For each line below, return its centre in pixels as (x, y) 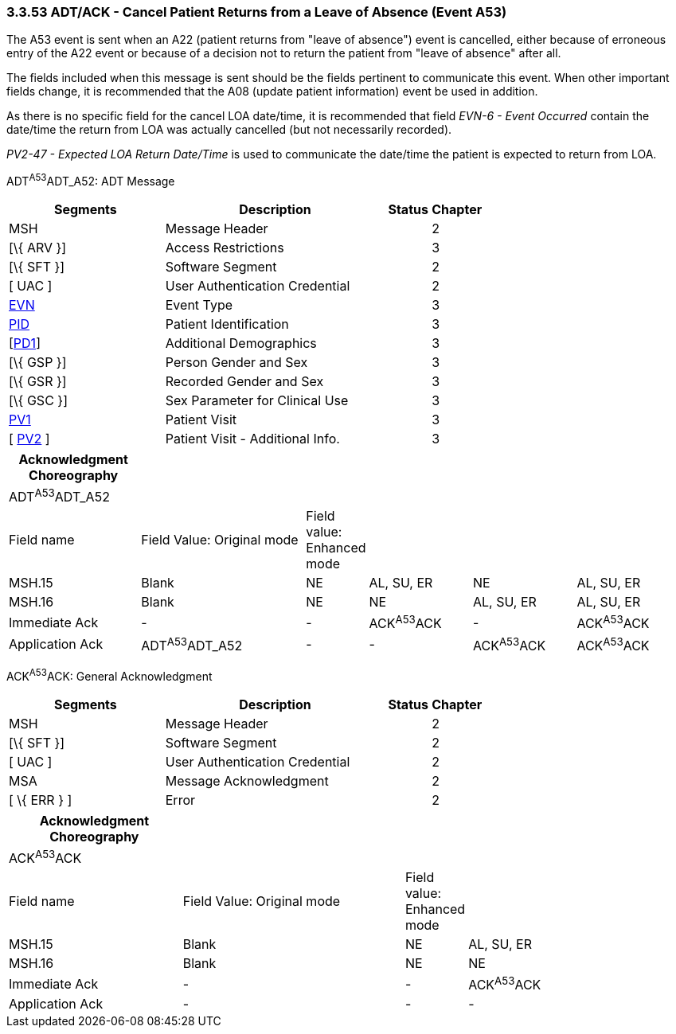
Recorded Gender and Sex (244, 382)
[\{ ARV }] (38, 248)
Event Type (199, 305)
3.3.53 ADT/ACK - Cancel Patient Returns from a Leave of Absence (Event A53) (257, 12)
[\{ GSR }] (38, 382)
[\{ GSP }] (38, 363)
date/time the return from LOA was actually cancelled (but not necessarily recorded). (229, 130)
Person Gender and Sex (236, 363)
